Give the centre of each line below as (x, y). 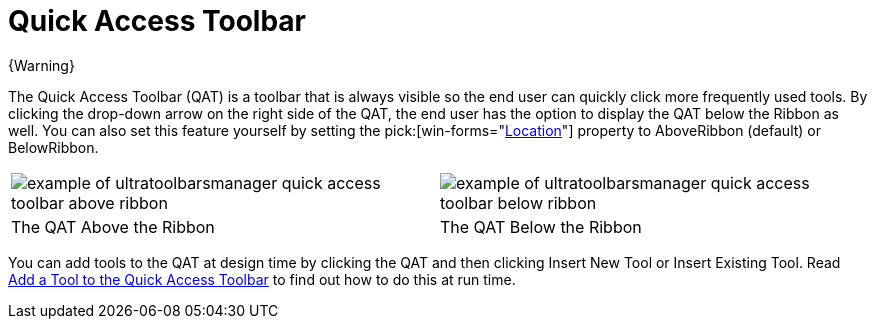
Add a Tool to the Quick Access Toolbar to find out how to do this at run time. (262, 279)
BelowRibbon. (53, 147)
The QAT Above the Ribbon (113, 226)
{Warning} (41, 65)
